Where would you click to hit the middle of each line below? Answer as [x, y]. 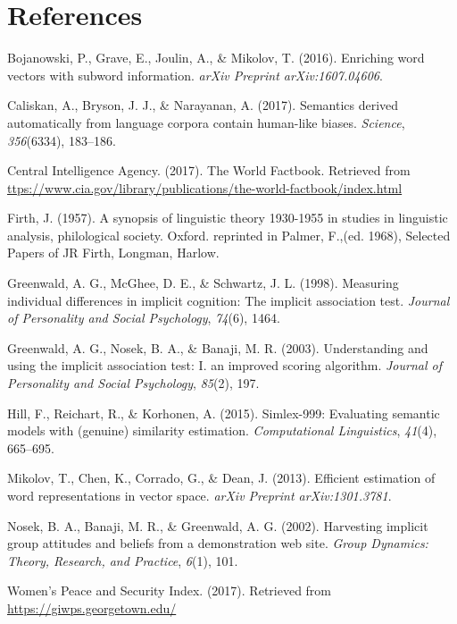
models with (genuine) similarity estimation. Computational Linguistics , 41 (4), [222, 430]
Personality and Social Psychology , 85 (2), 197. [133, 383]
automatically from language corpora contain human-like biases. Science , [206, 122]
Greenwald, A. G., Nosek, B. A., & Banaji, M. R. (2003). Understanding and [218, 347]
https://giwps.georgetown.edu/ [92, 607]
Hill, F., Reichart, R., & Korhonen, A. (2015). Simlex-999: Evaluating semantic [224, 413]
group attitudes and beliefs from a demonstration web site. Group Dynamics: [218, 543]
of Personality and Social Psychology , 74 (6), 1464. [144, 318]
